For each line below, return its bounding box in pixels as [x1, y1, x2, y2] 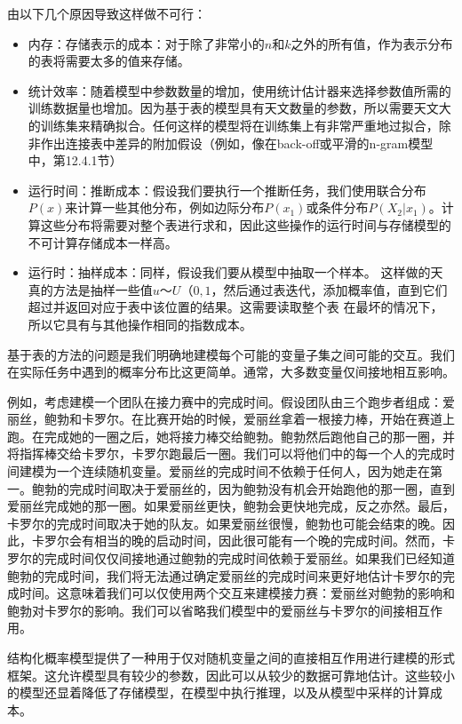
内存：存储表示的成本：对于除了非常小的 [28, 34, 265, 52]
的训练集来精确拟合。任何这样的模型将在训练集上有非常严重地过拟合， [28, 115, 439, 134]
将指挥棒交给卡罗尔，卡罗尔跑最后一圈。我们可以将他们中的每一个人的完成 [7, 444, 442, 463]
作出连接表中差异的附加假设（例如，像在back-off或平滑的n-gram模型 [40, 133, 434, 152]
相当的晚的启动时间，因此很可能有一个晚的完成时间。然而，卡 [93, 531, 455, 550]
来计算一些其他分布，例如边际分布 [65, 198, 265, 217]
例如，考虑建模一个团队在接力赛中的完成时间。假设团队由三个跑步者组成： [7, 392, 442, 410]
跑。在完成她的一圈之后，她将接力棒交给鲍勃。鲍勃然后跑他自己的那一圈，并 [7, 426, 455, 445]
